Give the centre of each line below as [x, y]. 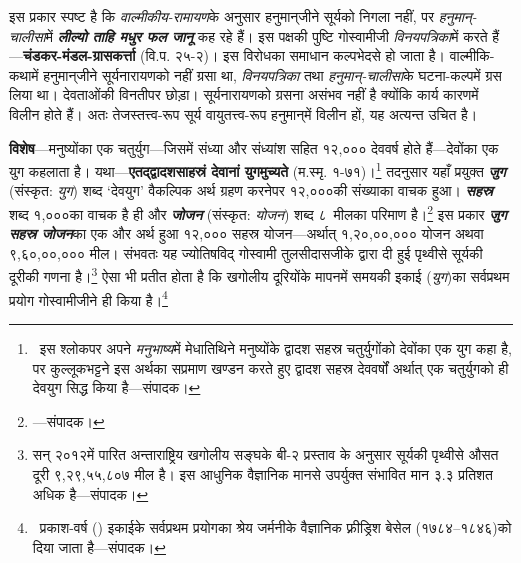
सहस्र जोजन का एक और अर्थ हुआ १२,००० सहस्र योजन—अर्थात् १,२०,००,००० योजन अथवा [246, 233]
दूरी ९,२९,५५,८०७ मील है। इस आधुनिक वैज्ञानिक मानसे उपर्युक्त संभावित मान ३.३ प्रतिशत [263, 473]
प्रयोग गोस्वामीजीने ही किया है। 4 [88, 298]
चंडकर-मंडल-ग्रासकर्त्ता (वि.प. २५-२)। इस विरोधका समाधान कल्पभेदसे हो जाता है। [234, 55]
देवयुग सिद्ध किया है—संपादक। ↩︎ [116, 387]
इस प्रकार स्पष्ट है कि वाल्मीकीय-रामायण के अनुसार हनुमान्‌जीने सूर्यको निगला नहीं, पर [222, 16]
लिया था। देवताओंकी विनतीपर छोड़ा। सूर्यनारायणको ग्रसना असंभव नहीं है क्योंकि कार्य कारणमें [244, 94]
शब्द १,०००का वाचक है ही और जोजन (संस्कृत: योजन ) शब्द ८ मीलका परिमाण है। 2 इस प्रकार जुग [258, 212]
